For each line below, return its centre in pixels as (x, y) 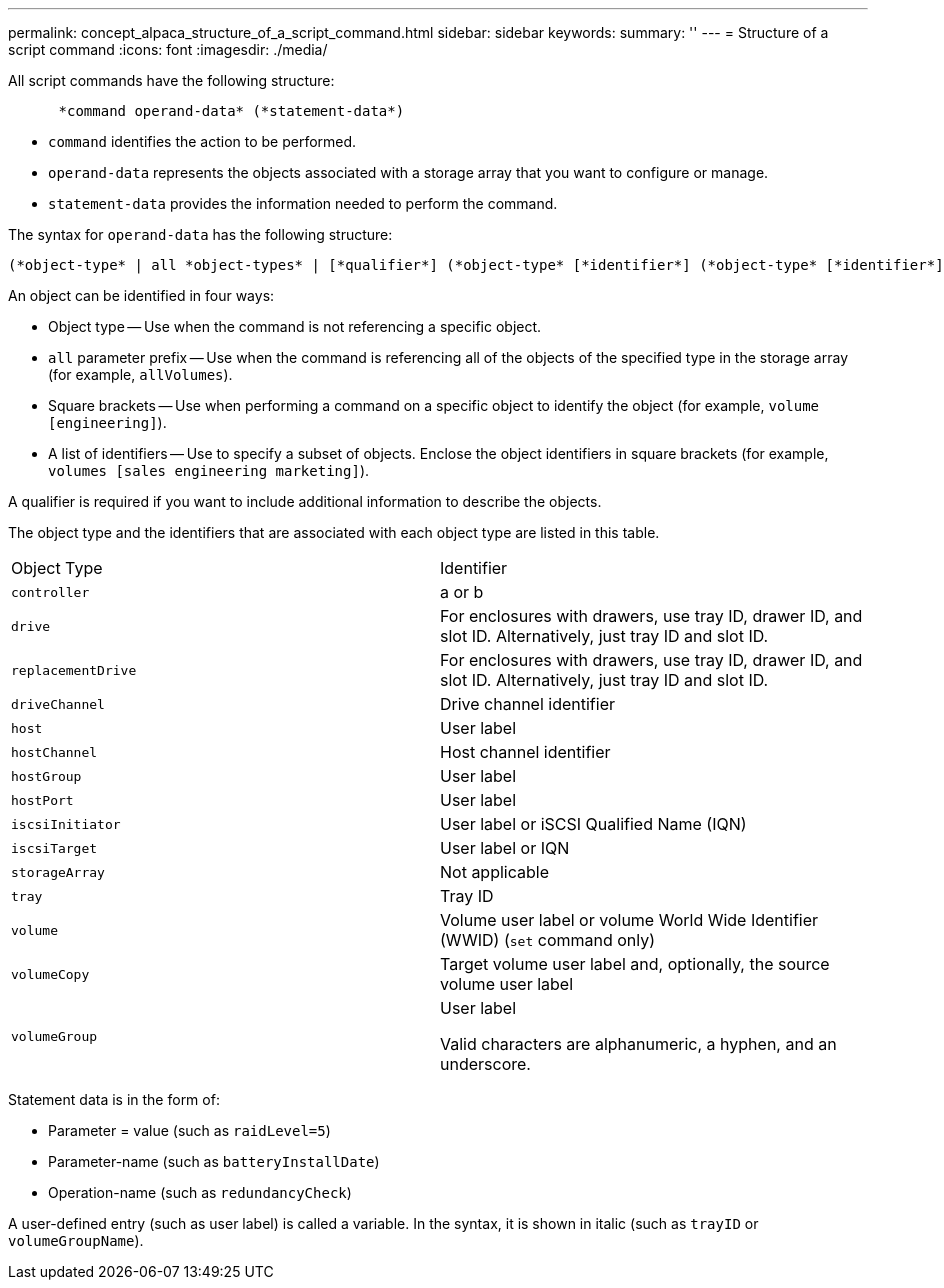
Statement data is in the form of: (114, 1099)
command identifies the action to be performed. (202, 141)
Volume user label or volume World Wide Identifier (629, 920)
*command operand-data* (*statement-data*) (231, 111)
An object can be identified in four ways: (141, 295)
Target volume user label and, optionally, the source (635, 964)
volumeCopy (50, 974)
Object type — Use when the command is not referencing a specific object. (295, 326)
